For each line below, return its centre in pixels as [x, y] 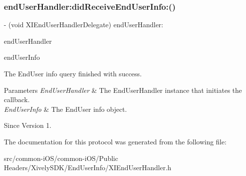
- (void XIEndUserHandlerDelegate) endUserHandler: [84, 25]
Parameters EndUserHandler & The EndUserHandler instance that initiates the [123, 90]
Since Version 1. [28, 125]
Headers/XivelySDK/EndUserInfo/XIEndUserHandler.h [88, 167]
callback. [17, 99]
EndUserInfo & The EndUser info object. [66, 109]
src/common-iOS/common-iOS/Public [61, 158]
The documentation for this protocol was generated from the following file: [115, 141]
